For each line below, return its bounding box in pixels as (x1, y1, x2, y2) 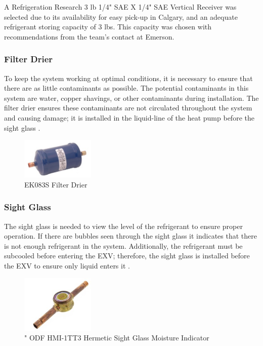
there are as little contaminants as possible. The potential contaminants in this (4, 83, 249, 93)
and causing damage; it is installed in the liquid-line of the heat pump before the (4, 112, 254, 123)
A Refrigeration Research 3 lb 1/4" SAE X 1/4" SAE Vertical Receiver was (4, 2, 237, 12)
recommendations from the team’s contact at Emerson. (4, 31, 174, 42)
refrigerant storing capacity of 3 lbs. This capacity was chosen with (4, 21, 212, 32)
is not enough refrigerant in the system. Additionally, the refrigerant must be (4, 240, 243, 251)
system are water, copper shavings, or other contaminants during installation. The (4, 92, 259, 103)
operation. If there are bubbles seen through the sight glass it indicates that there (4, 230, 257, 241)
